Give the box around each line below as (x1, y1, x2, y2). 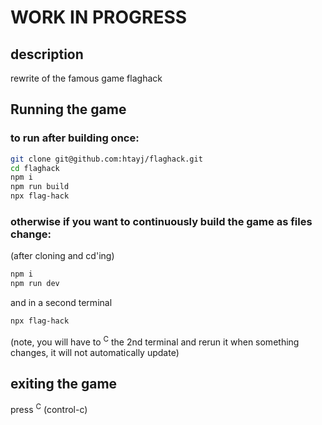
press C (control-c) (10, 402, 88, 416)
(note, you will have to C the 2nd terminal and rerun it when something (10, 334, 300, 348)
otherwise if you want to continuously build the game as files (10, 214, 313, 228)
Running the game (10, 101, 127, 118)
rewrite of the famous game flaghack (10, 72, 163, 84)
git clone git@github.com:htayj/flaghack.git (10, 154, 203, 164)
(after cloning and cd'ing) (10, 250, 115, 262)
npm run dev (10, 279, 60, 289)
